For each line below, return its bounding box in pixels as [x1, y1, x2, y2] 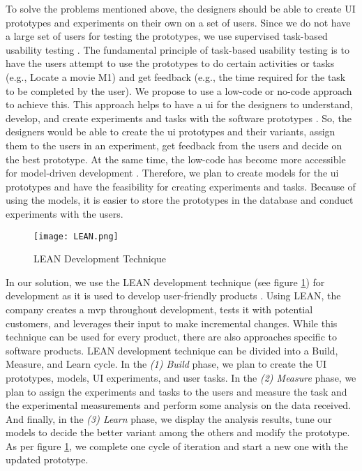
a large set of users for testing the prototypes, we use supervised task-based [6, 29, 328, 43]
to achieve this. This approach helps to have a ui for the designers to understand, [6, 97, 353, 112]
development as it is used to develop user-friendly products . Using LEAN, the [6, 288, 341, 303]
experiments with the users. [6, 206, 123, 220]
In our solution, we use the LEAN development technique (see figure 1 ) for [6, 274, 325, 289]
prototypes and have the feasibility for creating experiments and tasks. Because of [6, 179, 356, 193]
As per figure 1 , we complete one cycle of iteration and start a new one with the [6, 438, 348, 453]
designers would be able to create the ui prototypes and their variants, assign [6, 124, 335, 139]
